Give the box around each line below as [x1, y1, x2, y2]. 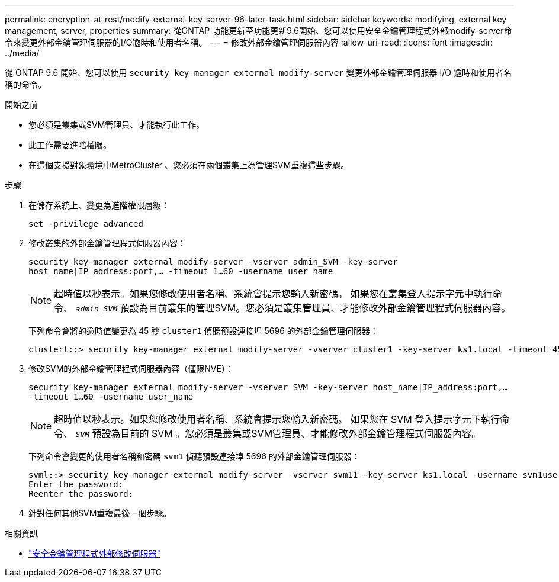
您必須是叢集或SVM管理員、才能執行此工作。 [28, 120, 205, 130]
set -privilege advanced [28, 219, 143, 229]
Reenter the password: [28, 489, 134, 499]
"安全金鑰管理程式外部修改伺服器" [28, 548, 161, 558]
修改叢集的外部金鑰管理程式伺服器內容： [28, 238, 186, 248]
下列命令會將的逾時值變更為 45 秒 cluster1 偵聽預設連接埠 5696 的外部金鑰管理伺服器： [28, 326, 378, 336]
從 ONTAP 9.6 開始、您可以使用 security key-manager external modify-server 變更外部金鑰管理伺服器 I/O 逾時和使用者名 [5, 67, 512, 78]
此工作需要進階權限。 [28, 140, 111, 150]
